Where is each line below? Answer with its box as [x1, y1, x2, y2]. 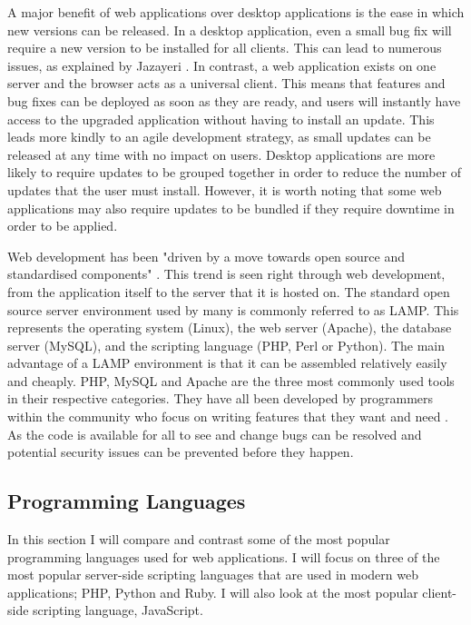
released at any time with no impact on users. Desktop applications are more [7, 144, 436, 164]
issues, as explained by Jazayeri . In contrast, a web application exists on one [7, 55, 437, 74]
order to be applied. [7, 216, 118, 235]
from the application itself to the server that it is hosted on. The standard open [7, 282, 450, 301]
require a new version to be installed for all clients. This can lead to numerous [7, 38, 442, 57]
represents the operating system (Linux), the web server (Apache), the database [7, 318, 452, 337]
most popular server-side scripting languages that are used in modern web [7, 565, 418, 584]
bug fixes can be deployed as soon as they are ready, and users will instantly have [7, 91, 461, 110]
